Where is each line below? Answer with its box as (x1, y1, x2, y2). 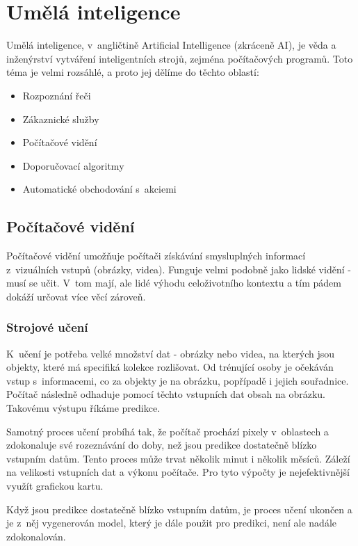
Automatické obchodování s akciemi (22, 182, 177, 196)
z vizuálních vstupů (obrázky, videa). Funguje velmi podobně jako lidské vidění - (6, 262, 351, 276)
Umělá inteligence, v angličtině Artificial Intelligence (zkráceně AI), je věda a (6, 38, 336, 52)
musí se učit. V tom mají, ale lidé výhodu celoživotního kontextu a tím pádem (6, 275, 341, 290)
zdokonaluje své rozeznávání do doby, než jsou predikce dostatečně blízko (6, 437, 317, 452)
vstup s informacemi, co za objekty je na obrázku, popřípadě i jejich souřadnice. (6, 373, 349, 387)
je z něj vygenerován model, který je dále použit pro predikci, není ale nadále (6, 515, 337, 530)
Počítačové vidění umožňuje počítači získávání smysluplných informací (6, 248, 306, 263)
